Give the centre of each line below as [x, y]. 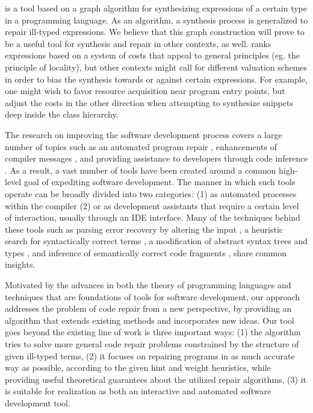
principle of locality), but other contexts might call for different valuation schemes [156, 67]
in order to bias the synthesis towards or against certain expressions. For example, [156, 79]
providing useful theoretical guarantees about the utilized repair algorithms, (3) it [156, 379]
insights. [20, 264]
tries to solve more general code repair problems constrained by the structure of [152, 344]
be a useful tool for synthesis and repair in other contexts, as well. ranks [138, 43]
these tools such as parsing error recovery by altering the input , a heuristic [144, 229]
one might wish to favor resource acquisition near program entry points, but [145, 91]
